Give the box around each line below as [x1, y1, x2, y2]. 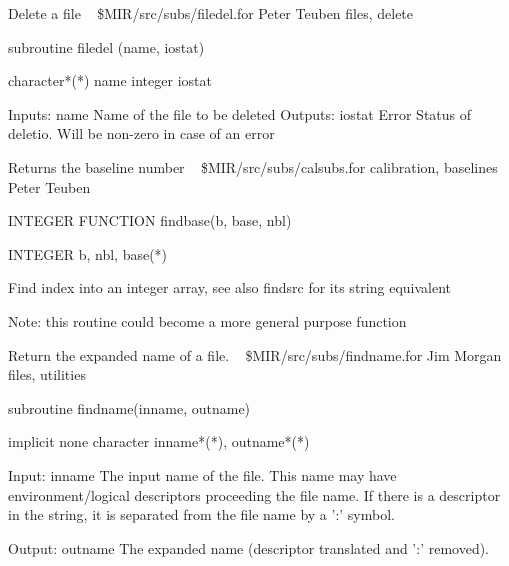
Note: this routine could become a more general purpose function [8, 310, 407, 331]
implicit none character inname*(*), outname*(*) [8, 431, 310, 452]
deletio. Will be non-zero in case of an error [8, 123, 275, 144]
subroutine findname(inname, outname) [8, 397, 251, 418]
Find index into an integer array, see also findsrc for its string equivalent [8, 277, 452, 298]
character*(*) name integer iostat [8, 70, 212, 91]
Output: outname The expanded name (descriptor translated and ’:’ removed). [8, 537, 490, 558]
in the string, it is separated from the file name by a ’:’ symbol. [8, 504, 395, 525]
